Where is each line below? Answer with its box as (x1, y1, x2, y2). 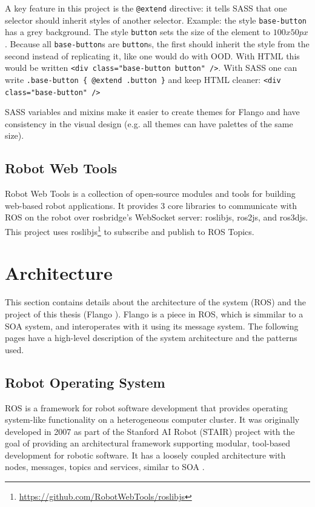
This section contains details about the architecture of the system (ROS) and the (5, 296, 306, 308)
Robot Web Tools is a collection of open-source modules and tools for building (5, 187, 296, 200)
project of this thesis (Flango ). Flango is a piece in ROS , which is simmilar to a (5, 307, 303, 320)
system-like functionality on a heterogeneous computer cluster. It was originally (5, 413, 300, 426)
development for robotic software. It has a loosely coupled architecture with (5, 448, 286, 461)
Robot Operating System (5, 373, 165, 391)
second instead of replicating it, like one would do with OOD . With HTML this (5, 49, 300, 62)
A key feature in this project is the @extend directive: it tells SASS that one (5, 2, 287, 14)
